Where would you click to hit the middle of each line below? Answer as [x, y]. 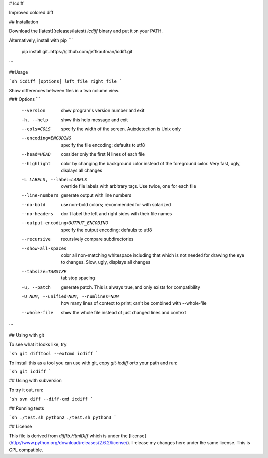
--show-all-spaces [44, 248]
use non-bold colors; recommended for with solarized [116, 204]
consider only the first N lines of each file [103, 154]
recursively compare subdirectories [97, 239]
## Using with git [27, 335]
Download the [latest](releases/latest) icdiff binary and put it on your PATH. [86, 31]
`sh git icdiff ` [30, 372]
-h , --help [35, 120]
